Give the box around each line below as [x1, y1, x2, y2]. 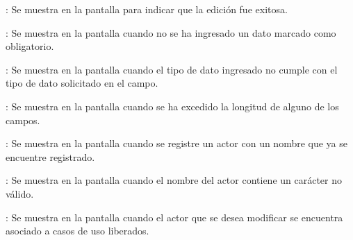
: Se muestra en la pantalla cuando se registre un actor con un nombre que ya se [6, 136, 348, 151]
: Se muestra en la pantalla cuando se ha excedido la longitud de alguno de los [6, 98, 339, 113]
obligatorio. [6, 39, 54, 53]
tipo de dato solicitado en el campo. [6, 76, 158, 90]
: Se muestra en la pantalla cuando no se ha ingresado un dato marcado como [6, 25, 336, 40]
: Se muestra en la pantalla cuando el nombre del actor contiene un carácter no [6, 173, 343, 187]
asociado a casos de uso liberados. [6, 223, 149, 238]
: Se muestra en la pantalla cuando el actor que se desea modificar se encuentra [6, 209, 343, 224]
